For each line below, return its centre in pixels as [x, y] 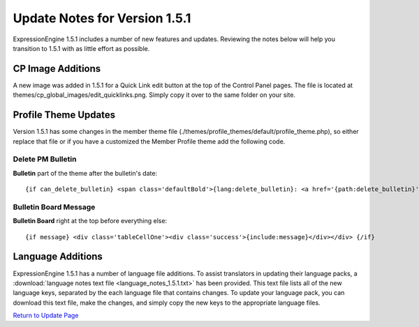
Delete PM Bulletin [45, 159]
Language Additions [58, 257]
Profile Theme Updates [64, 115]
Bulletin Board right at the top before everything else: [90, 221]
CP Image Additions [57, 69]
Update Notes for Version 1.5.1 [102, 18]
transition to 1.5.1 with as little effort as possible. [81, 48]
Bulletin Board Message [54, 207]
